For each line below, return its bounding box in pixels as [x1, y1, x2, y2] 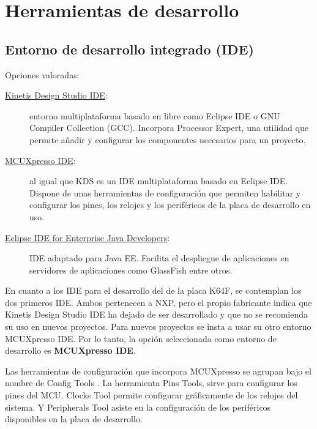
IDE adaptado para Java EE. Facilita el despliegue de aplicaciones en [29, 252, 289, 264]
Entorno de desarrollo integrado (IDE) [5, 39, 254, 58]
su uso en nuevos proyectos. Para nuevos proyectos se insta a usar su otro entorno [5, 320, 311, 333]
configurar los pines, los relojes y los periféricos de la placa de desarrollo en [29, 198, 311, 211]
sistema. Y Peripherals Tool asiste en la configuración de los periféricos [5, 400, 271, 413]
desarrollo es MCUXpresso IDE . [5, 344, 136, 357]
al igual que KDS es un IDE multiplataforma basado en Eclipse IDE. [29, 174, 288, 187]
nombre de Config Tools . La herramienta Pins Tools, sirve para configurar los [5, 376, 297, 389]
